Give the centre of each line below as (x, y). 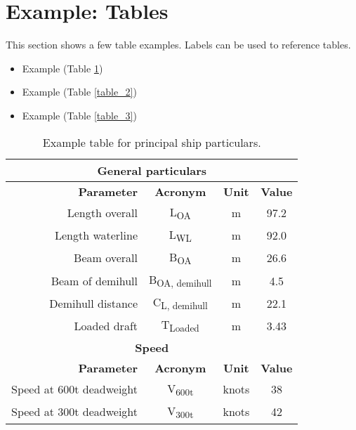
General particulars (152, 170)
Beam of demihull (94, 280)
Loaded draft (106, 326)
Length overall (103, 213)
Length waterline (96, 235)
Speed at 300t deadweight (75, 412)
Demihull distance (94, 303)
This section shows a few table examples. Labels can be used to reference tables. (178, 45)
